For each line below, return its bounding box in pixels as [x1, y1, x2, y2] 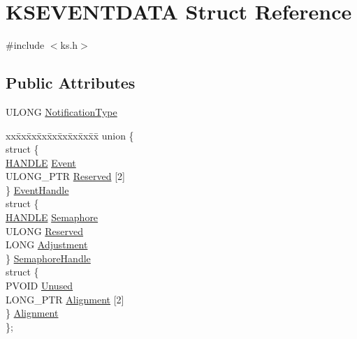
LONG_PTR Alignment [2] [6, 292, 124, 306]
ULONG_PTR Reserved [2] [6, 169, 125, 183]
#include [6, 38, 45, 52]
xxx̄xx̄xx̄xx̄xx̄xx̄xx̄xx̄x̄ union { [6, 128, 134, 142]
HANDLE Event [6, 155, 76, 169]
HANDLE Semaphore [6, 210, 99, 225]
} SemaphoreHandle [6, 250, 91, 265]
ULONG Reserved [6, 223, 84, 238]
